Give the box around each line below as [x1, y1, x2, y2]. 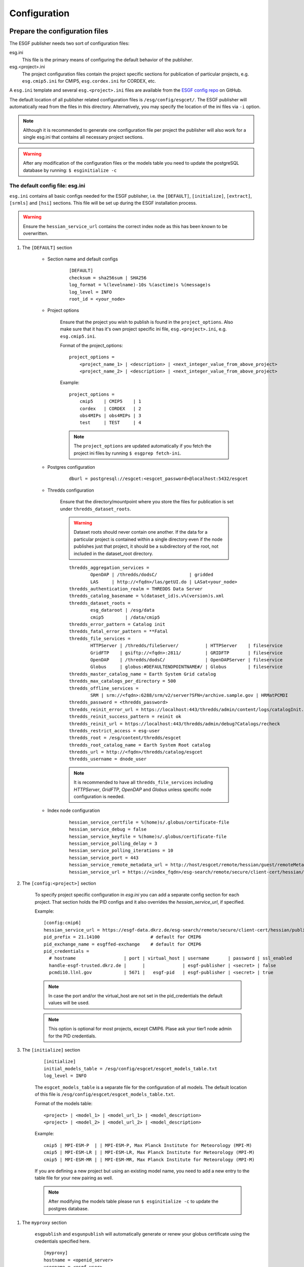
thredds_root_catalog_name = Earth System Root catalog [69, 742, 211, 748]
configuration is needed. [73, 794, 125, 800]
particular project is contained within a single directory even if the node [73, 536, 223, 542]
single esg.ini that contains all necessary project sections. [23, 134, 144, 140]
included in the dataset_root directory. [73, 550, 154, 556]
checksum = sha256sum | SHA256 [69, 275, 147, 281]
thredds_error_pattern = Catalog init [69, 621, 166, 627]
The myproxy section [22, 1219, 67, 1225]
